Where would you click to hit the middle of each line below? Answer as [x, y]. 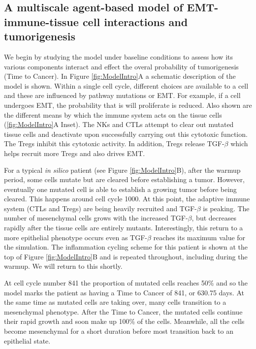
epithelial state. [27, 340]
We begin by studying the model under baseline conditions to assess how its [118, 56]
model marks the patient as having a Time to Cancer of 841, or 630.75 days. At [124, 292]
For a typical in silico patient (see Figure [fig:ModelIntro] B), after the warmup [122, 170]
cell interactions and [135, 21]
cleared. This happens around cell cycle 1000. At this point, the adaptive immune [127, 199]
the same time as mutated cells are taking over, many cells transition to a [115, 302]
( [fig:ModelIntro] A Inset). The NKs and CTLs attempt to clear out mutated [119, 124]
